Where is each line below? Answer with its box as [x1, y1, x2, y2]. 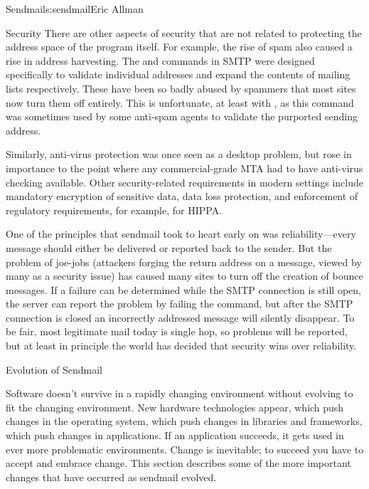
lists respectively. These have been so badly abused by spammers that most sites [6, 80, 356, 95]
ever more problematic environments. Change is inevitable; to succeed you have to [6, 441, 364, 456]
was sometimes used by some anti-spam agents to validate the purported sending [6, 109, 358, 124]
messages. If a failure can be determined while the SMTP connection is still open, [6, 282, 361, 297]
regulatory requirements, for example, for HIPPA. [6, 202, 223, 217]
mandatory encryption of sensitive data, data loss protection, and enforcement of [6, 189, 358, 204]
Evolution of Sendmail [6, 362, 102, 377]
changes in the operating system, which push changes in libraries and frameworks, [6, 414, 363, 428]
